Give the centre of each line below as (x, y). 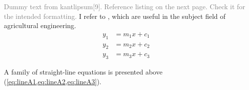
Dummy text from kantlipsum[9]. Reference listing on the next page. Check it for (124, 6)
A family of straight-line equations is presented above (83, 72)
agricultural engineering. (40, 25)
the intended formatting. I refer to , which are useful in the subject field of (115, 16)
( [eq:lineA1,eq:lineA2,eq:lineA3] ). (53, 81)
